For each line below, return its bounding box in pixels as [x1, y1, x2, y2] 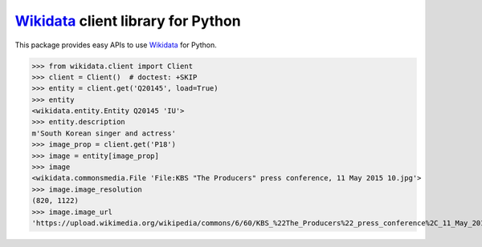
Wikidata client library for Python [14, 12, 241, 30]
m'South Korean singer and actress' [31, 128, 177, 138]
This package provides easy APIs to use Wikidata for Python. [14, 40, 217, 50]
